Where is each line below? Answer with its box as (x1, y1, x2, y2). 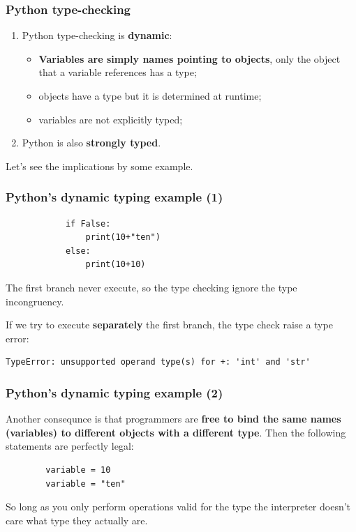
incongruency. (6, 294, 64, 308)
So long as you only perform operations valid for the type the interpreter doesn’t (6, 499, 351, 514)
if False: (65, 218, 111, 229)
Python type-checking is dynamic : (22, 28, 172, 43)
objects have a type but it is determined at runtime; (38, 89, 262, 102)
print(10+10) (85, 259, 146, 270)
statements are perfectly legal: (6, 439, 134, 453)
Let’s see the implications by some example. (6, 158, 193, 173)
